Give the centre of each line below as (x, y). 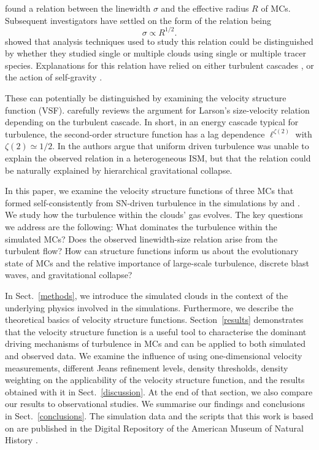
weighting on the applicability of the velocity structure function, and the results (155, 380)
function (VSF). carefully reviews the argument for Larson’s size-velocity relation (157, 110)
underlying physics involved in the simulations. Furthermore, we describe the (149, 307)
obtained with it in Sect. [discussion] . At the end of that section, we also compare (159, 391)
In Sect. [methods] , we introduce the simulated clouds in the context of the (147, 295)
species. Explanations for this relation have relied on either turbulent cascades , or (159, 65)
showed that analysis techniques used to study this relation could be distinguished (159, 41)
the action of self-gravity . (54, 77)
